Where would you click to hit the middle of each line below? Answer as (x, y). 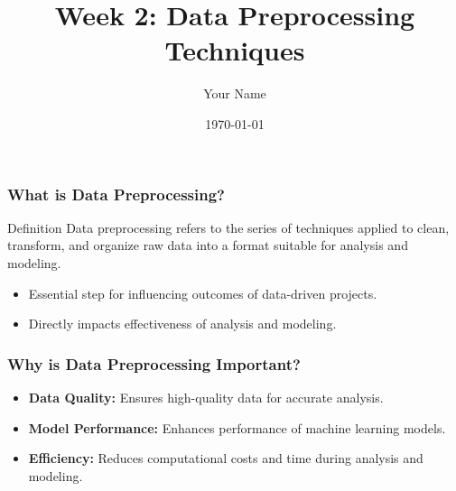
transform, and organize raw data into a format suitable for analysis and (208, 245)
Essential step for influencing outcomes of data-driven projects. (203, 293)
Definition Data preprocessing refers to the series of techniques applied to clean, (228, 227)
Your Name (235, 93)
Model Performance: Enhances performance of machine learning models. (237, 427)
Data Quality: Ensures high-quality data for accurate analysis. (206, 397)
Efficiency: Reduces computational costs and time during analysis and (226, 458)
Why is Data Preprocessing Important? (154, 363)
